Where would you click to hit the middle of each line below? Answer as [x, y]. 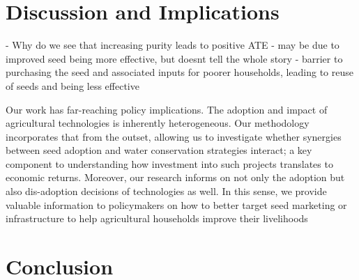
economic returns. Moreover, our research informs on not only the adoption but [175, 177]
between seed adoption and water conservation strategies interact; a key [159, 150]
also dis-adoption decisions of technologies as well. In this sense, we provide [166, 191]
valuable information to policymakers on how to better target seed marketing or [176, 204]
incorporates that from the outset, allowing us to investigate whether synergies [174, 136]
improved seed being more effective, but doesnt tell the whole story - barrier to [174, 58]
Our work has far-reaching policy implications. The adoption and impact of [167, 109]
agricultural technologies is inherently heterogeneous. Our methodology [158, 123]
